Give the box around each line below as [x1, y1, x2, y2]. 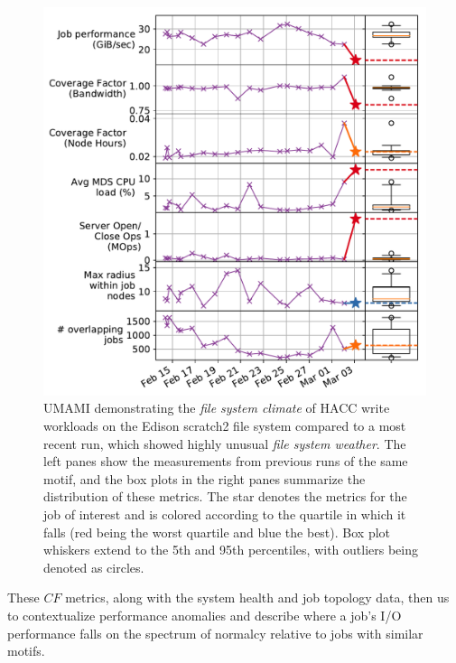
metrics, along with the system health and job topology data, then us [65, 588, 450, 607]
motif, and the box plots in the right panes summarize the [43, 469, 366, 488]
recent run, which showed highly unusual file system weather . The [43, 434, 406, 453]
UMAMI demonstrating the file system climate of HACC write [43, 398, 390, 417]
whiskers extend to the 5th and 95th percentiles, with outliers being [43, 540, 418, 559]
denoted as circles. [43, 557, 144, 576]
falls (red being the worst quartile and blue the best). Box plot [43, 522, 391, 541]
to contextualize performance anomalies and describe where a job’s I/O [7, 606, 402, 624]
